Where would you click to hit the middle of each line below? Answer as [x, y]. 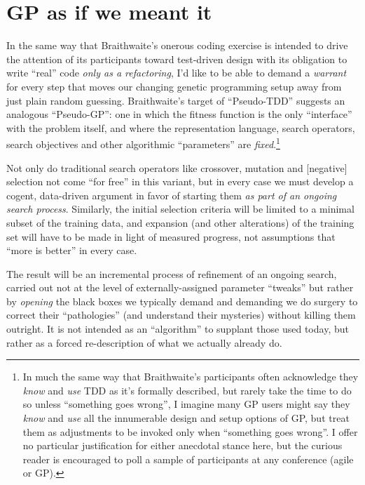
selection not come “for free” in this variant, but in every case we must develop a [180, 181]
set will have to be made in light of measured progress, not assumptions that [171, 236]
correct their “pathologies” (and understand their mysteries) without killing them [181, 315]
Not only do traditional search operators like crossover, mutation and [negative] [177, 167]
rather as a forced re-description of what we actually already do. [144, 342]
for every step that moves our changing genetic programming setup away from [174, 86]
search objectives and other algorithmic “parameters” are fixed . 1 [143, 143]
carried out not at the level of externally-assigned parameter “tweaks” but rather [180, 287]
